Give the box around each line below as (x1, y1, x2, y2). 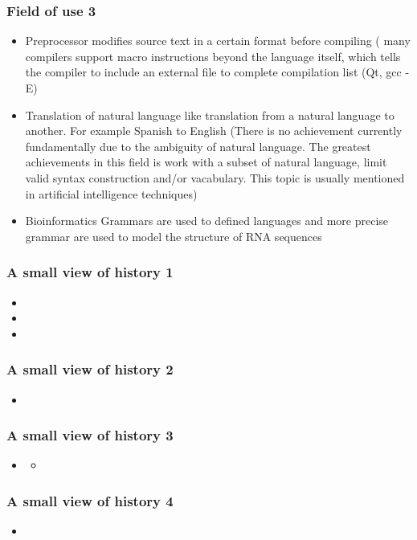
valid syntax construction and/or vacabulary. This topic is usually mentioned (25, 169, 405, 186)
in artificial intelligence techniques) (25, 185, 198, 202)
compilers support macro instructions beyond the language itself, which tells (25, 47, 401, 64)
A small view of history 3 (6, 425, 174, 445)
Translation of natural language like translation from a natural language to (25, 106, 395, 123)
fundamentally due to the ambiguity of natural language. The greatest (25, 137, 371, 154)
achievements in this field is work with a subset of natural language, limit (25, 153, 387, 170)
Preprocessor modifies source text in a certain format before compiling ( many (25, 32, 411, 49)
